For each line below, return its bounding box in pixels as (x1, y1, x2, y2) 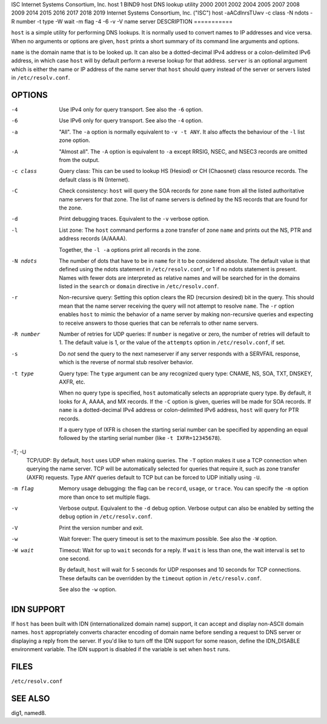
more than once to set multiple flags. (59, 493, 151, 501)
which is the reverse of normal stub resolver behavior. (59, 359, 194, 366)
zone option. (59, 137, 90, 144)
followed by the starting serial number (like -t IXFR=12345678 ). (59, 435, 222, 442)
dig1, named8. (11, 709, 47, 717)
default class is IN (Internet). (59, 176, 130, 183)
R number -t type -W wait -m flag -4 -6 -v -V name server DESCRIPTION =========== (11, 18, 233, 25)
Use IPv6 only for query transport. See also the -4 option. (59, 117, 203, 124)
